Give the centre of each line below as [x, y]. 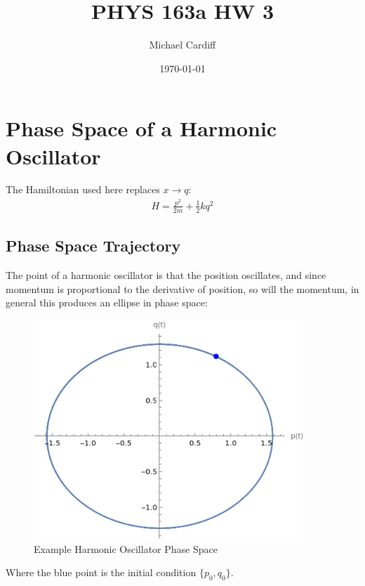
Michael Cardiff [182, 45]
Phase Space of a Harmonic [141, 128]
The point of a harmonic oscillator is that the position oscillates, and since [166, 274]
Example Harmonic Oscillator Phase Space [126, 548]
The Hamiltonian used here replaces [83, 189]
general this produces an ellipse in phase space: [107, 302]
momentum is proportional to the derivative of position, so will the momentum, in [182, 288]
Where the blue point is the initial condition [101, 572]
